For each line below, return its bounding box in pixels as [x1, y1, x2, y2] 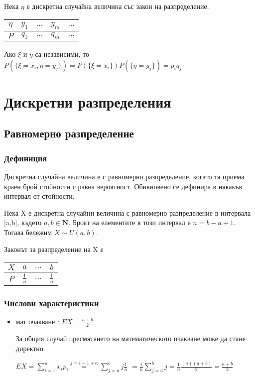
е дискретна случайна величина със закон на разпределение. [26, 1, 209, 11]
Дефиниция [4, 151, 47, 164]
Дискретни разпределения [4, 91, 171, 112]
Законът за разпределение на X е [4, 244, 104, 254]
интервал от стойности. [4, 191, 75, 201]
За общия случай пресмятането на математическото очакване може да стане [15, 333, 246, 343]
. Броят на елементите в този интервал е [68, 217, 191, 228]
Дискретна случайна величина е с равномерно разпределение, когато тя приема [4, 171, 245, 181]
